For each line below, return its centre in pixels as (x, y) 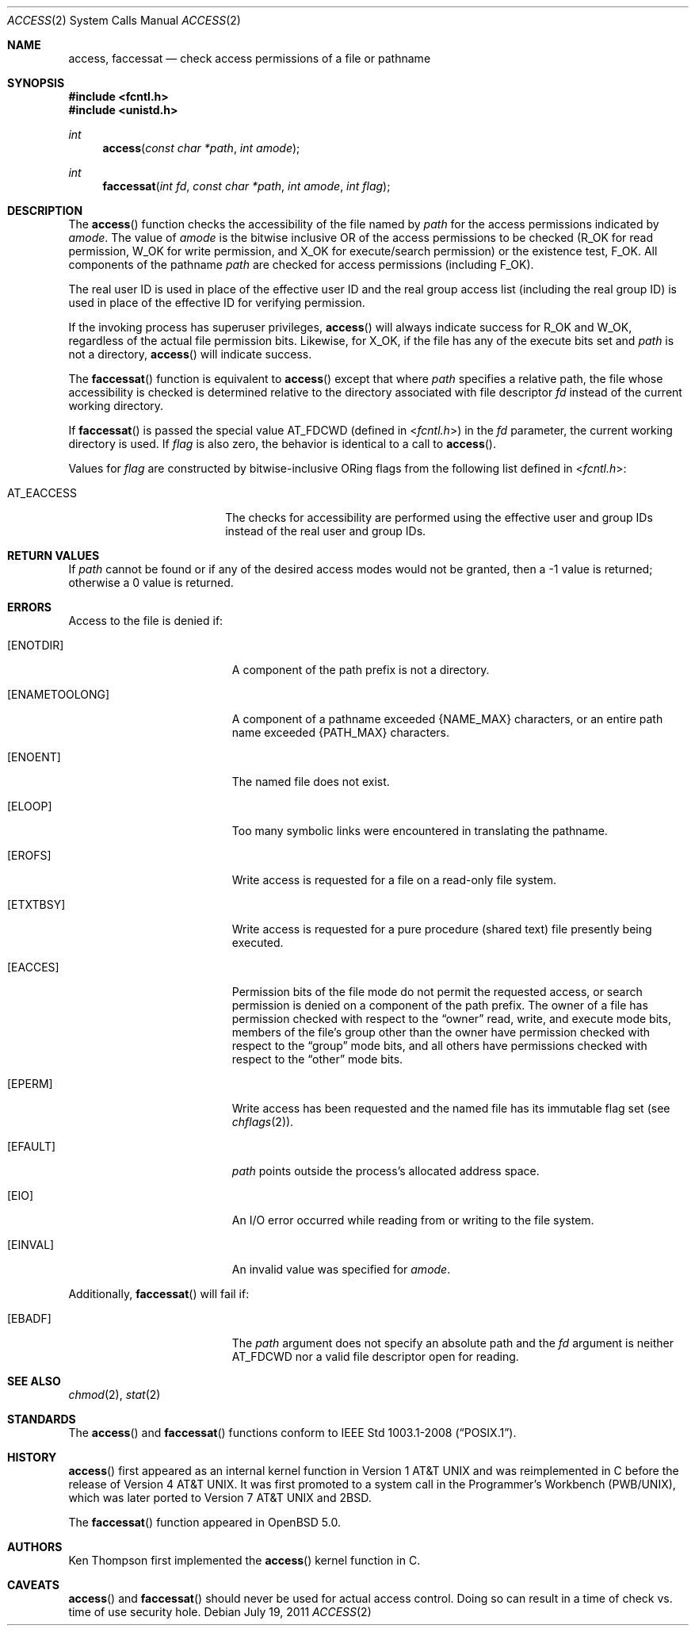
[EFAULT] (32, 1146)
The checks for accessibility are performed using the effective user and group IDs (439, 517)
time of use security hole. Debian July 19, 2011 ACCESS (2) (220, 1612)
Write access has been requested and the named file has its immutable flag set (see (451, 1108)
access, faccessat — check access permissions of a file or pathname (250, 58)
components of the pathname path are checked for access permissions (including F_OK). (301, 264)
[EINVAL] (31, 1245)
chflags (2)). (263, 1122)
